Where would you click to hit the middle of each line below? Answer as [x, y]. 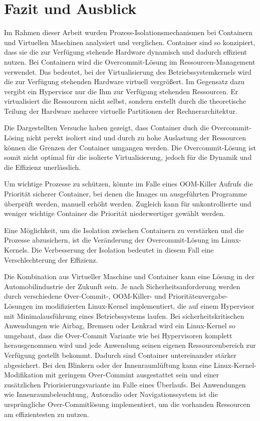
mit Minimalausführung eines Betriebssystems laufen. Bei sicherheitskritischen [124, 315]
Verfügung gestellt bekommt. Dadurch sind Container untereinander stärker [120, 355]
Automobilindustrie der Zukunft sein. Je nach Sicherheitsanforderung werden [122, 286]
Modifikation [24, 375]
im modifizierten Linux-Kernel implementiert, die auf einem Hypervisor [145, 305]
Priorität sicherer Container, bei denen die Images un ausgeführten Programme [126, 194]
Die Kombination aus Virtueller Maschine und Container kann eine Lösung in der [129, 276]
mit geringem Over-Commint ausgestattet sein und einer [132, 375]
